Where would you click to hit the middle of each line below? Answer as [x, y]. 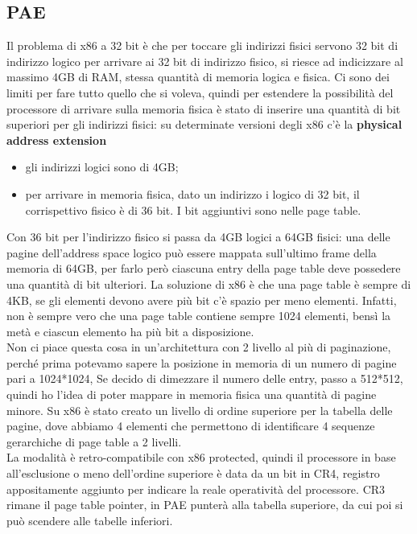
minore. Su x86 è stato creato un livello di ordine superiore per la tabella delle [200, 410]
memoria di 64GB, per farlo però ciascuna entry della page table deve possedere [204, 268]
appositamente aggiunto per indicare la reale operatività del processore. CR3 [196, 489]
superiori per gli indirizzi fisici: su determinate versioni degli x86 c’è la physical [204, 124]
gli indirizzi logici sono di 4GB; [102, 167]
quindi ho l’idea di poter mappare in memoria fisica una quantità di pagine [192, 394]
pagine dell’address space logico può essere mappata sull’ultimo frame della [192, 252]
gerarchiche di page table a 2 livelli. [94, 441]
